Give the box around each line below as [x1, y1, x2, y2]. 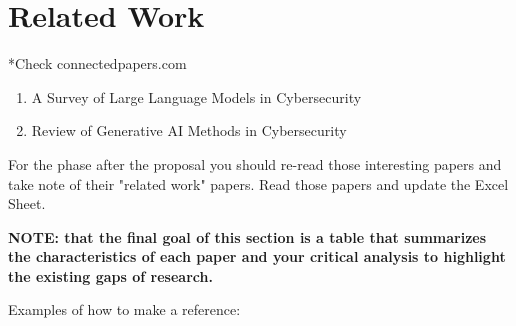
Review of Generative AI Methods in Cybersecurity [31, 120, 347, 141]
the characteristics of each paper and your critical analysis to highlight [8, 246, 506, 267]
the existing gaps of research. [8, 265, 213, 286]
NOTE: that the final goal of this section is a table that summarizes [8, 226, 487, 247]
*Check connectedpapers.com [8, 53, 187, 74]
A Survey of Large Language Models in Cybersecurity [31, 86, 362, 107]
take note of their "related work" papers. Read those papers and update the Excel [8, 173, 509, 194]
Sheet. [8, 193, 46, 214]
